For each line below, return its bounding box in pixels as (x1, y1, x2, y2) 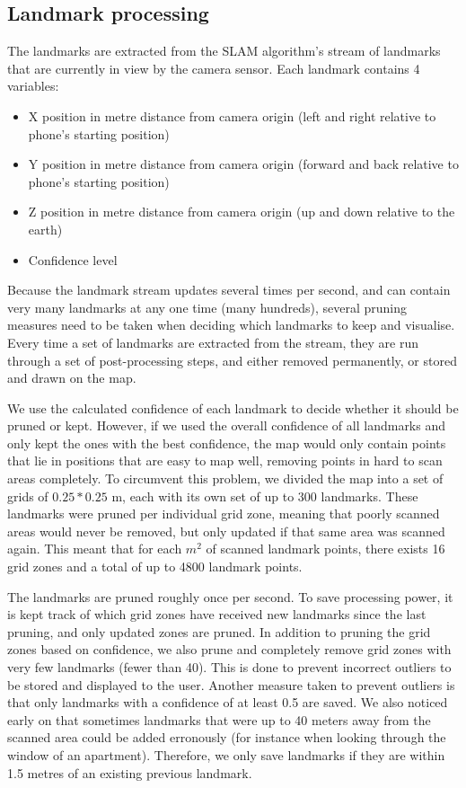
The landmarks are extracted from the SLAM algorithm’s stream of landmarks (7, 41, 441, 60)
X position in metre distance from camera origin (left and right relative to (28, 106, 436, 125)
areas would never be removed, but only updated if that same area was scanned (7, 521, 445, 540)
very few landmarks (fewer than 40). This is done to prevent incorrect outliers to (7, 658, 452, 677)
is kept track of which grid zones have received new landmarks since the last (7, 605, 426, 624)
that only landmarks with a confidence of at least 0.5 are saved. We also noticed (7, 693, 448, 712)
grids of (7, 486, 48, 505)
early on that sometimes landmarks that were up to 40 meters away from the (7, 710, 431, 729)
